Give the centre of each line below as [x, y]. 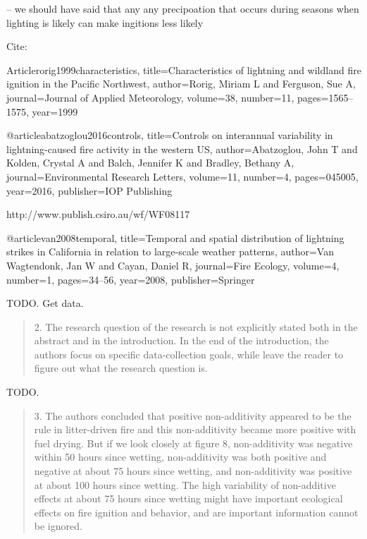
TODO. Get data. [45, 303]
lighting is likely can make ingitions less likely [105, 22]
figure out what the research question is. [121, 368]
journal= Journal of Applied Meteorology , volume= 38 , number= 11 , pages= [168, 97]
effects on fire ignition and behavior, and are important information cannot [196, 512]
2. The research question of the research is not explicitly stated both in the [196, 326]
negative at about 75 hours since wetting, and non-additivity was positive [193, 471]
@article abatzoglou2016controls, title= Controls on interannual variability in [170, 135]
